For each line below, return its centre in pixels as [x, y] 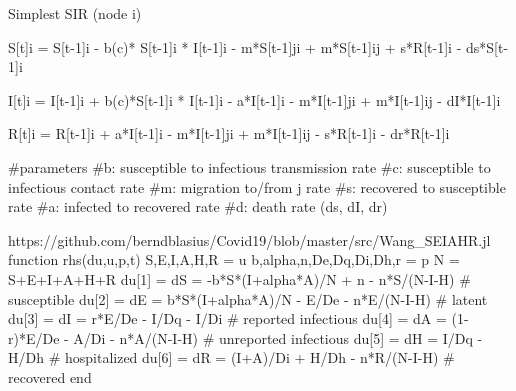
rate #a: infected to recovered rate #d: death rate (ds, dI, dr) [198, 206]
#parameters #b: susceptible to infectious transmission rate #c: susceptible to [249, 166]
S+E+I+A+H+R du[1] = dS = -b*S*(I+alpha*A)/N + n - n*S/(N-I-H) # [239, 278]
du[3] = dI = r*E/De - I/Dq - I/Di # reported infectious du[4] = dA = [227, 318]
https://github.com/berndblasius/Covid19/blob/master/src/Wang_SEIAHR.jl [249, 239]
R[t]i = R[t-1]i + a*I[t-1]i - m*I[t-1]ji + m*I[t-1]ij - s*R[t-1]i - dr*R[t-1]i [229, 133]
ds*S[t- [487, 46]
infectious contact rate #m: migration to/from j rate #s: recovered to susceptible [257, 186]
